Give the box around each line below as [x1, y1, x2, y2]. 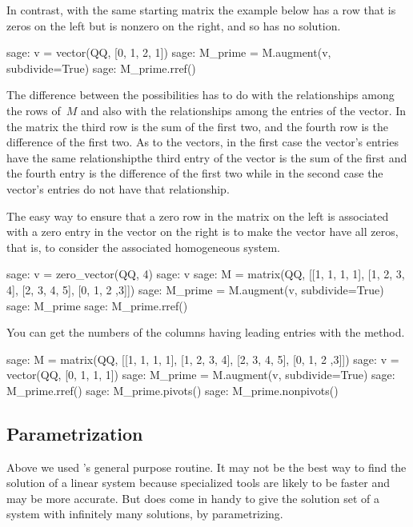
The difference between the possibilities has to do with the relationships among [6, 86, 395, 103]
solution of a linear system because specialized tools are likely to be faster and [6, 474, 390, 491]
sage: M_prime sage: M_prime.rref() [6, 297, 188, 313]
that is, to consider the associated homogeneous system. [6, 238, 280, 255]
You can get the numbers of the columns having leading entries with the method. [6, 324, 405, 341]
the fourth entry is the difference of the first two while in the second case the [6, 165, 383, 182]
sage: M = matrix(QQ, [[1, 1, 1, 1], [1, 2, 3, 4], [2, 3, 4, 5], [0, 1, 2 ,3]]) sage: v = [6, 350, 399, 367]
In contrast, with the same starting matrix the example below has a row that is [6, 2, 396, 18]
